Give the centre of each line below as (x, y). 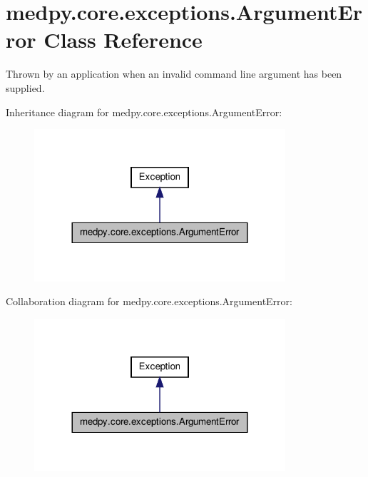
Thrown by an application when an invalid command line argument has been (174, 74)
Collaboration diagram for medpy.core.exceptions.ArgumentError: (149, 301)
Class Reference (123, 40)
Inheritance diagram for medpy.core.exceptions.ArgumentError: (144, 112)
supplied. (25, 87)
